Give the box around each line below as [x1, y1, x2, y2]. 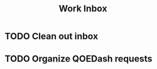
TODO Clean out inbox [4, 31, 98, 42]
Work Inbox [59, 3, 107, 14]
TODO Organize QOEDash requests [4, 53, 153, 65]
